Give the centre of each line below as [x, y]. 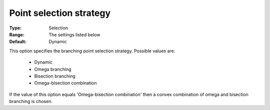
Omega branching [53, 69]
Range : [17, 34]
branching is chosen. [31, 102]
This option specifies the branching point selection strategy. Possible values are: [92, 51]
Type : [15, 28]
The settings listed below [74, 34]
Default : [18, 42]
